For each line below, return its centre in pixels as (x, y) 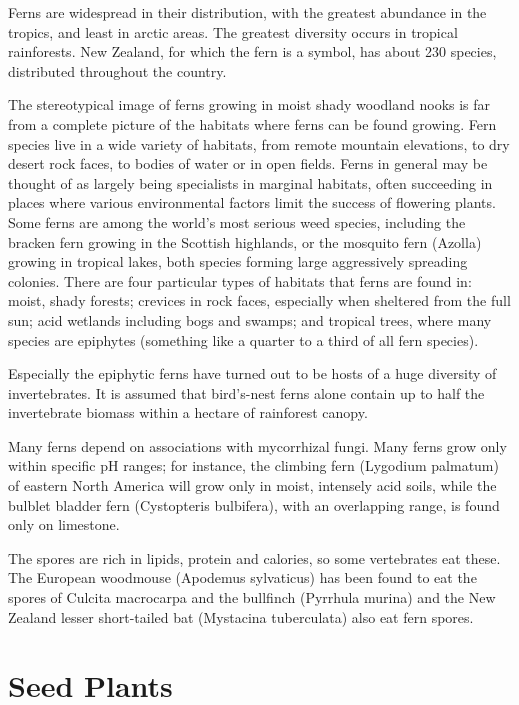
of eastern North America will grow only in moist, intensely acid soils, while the (252, 485)
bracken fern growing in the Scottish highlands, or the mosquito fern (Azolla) (245, 241)
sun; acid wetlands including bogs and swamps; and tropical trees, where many (250, 319)
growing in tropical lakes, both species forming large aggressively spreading (238, 261)
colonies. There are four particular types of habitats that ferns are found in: (240, 280)
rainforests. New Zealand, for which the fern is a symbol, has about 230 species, (252, 51)
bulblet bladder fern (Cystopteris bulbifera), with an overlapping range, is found (254, 504)
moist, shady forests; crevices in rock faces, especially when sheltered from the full (259, 300)
